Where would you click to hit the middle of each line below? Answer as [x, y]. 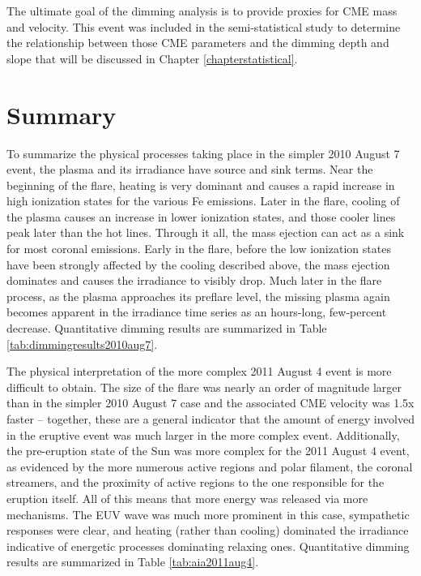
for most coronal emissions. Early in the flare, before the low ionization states [199, 249]
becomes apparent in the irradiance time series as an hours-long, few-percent [197, 312]
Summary [62, 114]
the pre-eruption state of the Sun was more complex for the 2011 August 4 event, [208, 451]
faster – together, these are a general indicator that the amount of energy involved [210, 419]
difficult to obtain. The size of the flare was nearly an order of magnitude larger [204, 387]
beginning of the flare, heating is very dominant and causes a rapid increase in [201, 185]
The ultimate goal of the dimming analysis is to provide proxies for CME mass [202, 11]
